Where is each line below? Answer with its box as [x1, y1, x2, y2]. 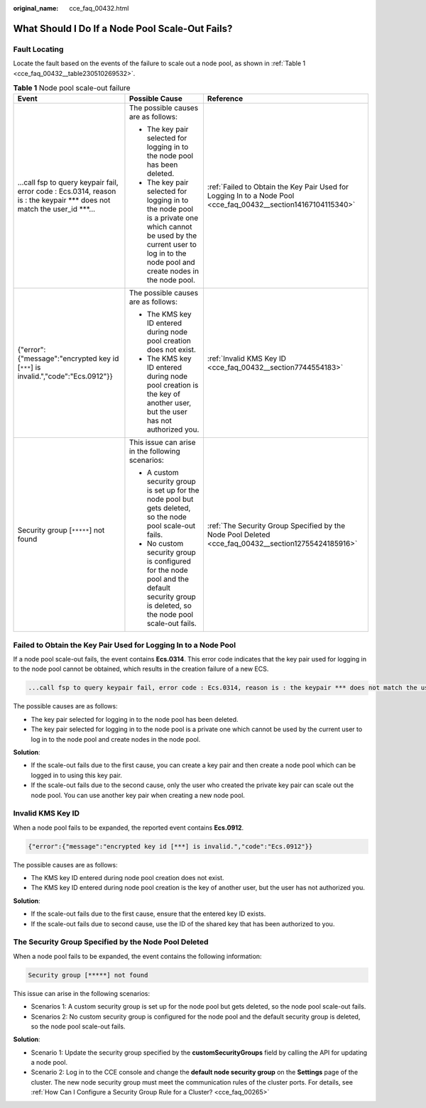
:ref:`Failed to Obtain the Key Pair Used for [207, 182, 349, 192]
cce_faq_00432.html [69, 4, 129, 12]
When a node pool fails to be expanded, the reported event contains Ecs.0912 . [13, 823, 244, 832]
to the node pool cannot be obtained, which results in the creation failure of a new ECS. [13, 664, 269, 674]
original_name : [13, 4, 59, 12]
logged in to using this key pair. [31, 771, 122, 779]
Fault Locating [13, 44, 64, 54]
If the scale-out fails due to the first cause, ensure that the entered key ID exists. [31, 909, 266, 918]
